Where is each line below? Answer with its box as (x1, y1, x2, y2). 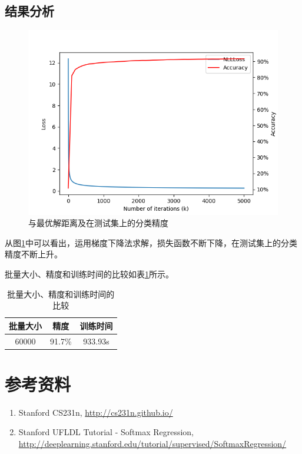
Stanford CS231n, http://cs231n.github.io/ (18, 406, 173, 418)
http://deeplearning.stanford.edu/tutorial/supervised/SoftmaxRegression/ (18, 437, 287, 449)
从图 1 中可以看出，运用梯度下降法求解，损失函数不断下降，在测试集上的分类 (5, 236, 297, 248)
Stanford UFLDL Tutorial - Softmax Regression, (18, 426, 194, 438)
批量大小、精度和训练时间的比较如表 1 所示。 (5, 267, 174, 280)
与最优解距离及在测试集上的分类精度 (28, 217, 168, 229)
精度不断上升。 (5, 248, 62, 260)
